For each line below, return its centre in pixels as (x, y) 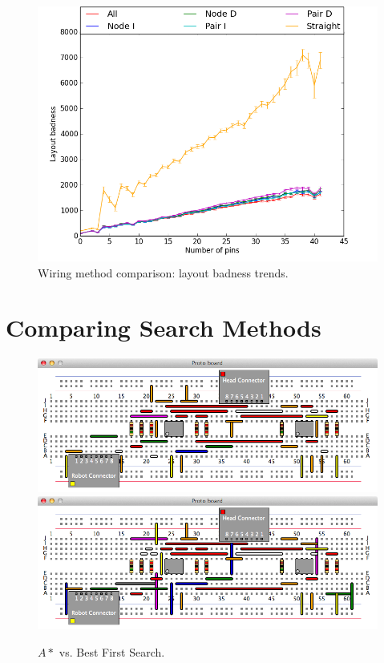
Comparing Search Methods (164, 327)
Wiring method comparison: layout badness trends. (163, 272)
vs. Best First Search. (112, 651)
